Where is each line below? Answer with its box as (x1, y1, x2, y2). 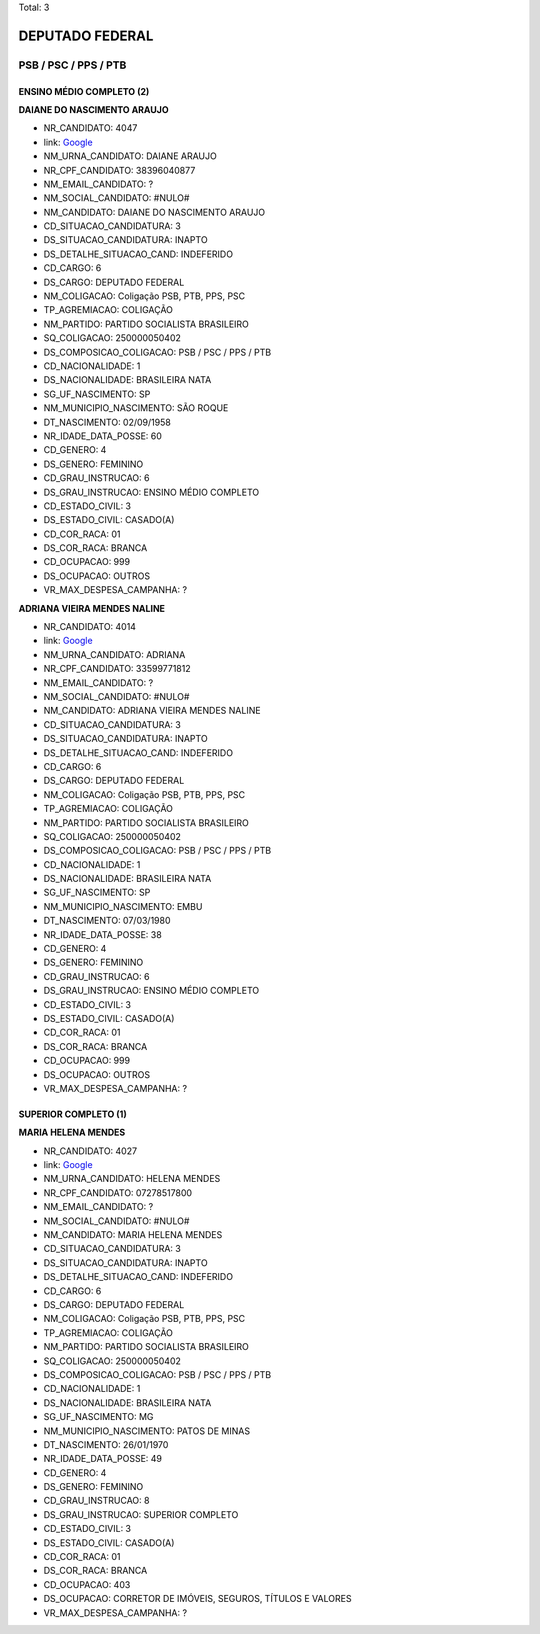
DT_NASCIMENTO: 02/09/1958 (43, 416, 172, 428)
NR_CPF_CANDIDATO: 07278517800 (43, 1186, 193, 1199)
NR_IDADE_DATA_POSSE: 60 (43, 430, 162, 442)
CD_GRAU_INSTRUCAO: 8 (43, 1495, 150, 1507)
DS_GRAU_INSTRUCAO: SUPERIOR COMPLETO (43, 1508, 239, 1520)
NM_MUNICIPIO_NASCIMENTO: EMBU (43, 900, 203, 912)
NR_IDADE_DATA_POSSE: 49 (43, 1453, 163, 1465)
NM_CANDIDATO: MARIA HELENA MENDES (43, 1229, 223, 1241)
